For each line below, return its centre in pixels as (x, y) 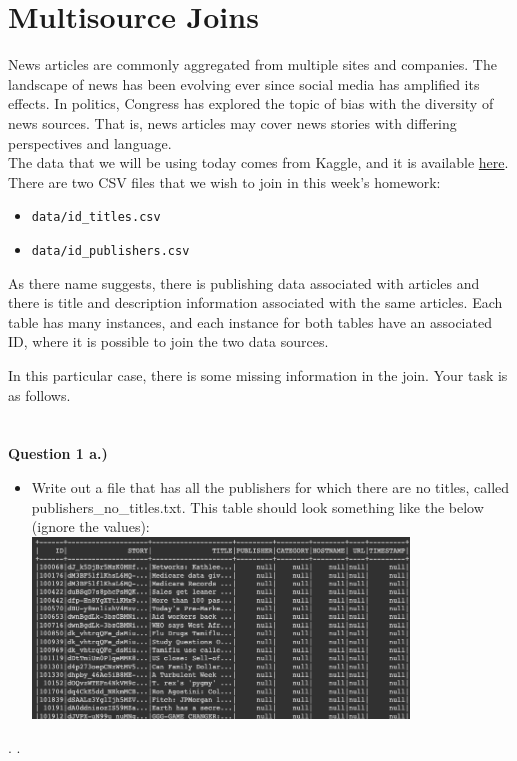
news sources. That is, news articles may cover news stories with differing (232, 122)
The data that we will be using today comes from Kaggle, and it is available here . (258, 162)
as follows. (39, 394)
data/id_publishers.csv (110, 250)
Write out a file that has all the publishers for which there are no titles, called (270, 486)
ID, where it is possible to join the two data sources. (168, 341)
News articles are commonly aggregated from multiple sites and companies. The (252, 64)
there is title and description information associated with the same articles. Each (255, 302)
